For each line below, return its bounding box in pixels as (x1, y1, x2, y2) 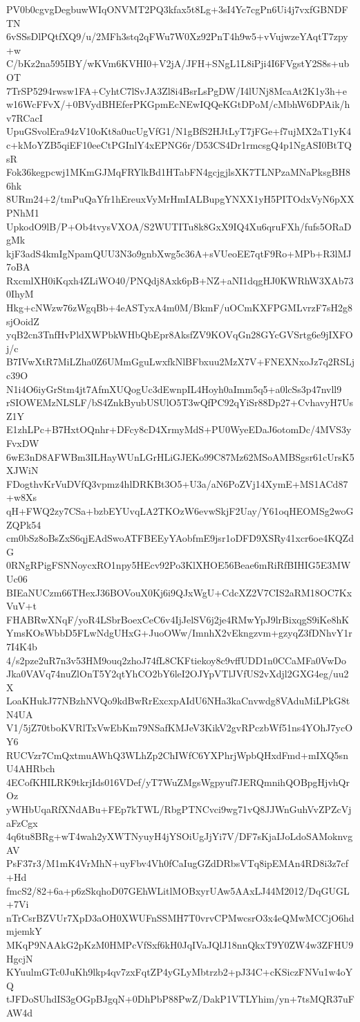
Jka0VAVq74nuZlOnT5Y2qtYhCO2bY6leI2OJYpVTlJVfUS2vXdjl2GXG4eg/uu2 (6, 666, 349, 681)
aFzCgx (6, 815, 38, 830)
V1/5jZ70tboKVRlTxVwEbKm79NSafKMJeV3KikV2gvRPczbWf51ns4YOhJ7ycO (6, 720, 353, 735)
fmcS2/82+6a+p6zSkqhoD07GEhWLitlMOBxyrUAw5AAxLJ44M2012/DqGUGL (6, 883, 350, 897)
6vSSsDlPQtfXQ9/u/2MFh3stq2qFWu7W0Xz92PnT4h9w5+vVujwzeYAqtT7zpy (6, 29, 348, 44)
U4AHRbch (6, 761, 55, 776)
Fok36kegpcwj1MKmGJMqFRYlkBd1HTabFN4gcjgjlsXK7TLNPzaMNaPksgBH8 (6, 165, 351, 179)
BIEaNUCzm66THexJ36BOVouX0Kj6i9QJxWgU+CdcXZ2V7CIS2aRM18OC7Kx (6, 585, 352, 599)
